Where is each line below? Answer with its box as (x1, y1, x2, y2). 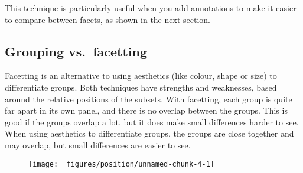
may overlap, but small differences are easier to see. (5, 138, 191, 151)
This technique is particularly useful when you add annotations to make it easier (5, 2, 297, 14)
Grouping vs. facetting (5, 42, 148, 60)
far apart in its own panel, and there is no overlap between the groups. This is (5, 104, 288, 117)
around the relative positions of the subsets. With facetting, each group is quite (5, 92, 292, 105)
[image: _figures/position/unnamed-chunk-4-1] (28, 159, 214, 168)
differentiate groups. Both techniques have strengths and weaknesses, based (5, 81, 277, 93)
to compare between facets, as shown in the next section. (5, 13, 210, 25)
